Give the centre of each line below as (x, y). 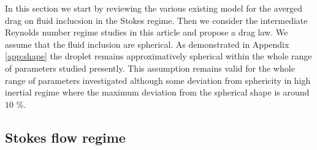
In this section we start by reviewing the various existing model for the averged (154, 8)
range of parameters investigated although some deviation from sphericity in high (158, 80)
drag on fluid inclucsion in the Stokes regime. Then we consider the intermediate (156, 20)
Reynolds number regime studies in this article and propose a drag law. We (147, 32)
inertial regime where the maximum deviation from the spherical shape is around (157, 92)
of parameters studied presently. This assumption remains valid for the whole (150, 68)
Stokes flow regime (65, 137)
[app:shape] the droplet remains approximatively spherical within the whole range (158, 56)
